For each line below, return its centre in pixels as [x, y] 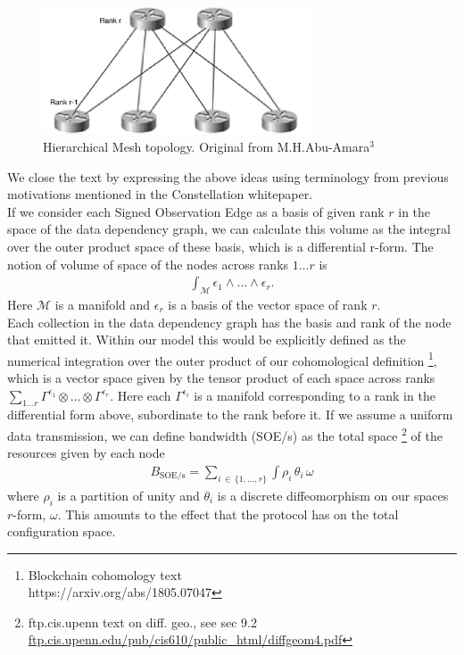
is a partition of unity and [128, 495]
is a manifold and [103, 305]
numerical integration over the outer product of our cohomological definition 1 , [222, 359]
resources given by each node [86, 453]
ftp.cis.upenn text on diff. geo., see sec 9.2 [142, 622]
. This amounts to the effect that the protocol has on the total [228, 514]
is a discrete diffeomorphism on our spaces [333, 495]
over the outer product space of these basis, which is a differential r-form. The [220, 247]
